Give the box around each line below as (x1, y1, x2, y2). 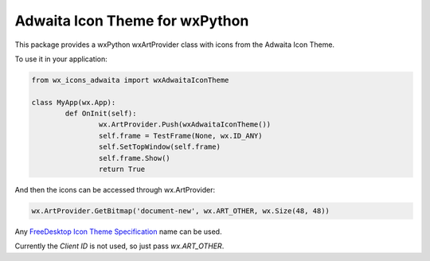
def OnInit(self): (64, 109, 137, 119)
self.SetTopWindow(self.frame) (98, 142, 221, 151)
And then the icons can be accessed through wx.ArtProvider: (14, 185, 215, 195)
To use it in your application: (14, 54, 107, 64)
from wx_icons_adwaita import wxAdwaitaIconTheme (31, 76, 229, 84)
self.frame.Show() (98, 154, 170, 162)
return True (98, 165, 146, 174)
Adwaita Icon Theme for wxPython (14, 12, 249, 29)
